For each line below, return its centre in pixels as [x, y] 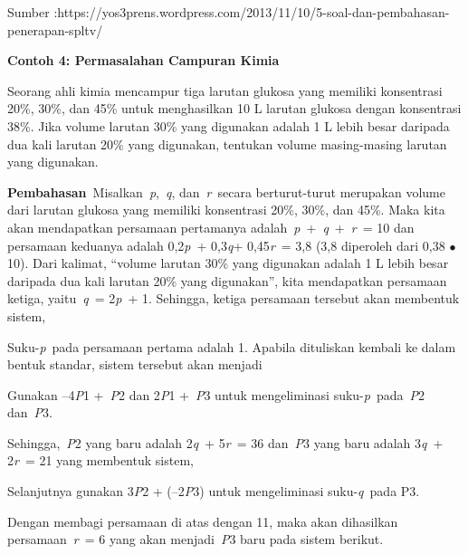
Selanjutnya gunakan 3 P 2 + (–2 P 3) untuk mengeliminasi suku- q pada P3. [214, 491]
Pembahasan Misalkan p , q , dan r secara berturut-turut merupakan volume [226, 191]
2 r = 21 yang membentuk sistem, [100, 460]
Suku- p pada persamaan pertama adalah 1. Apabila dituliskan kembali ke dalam [232, 346]
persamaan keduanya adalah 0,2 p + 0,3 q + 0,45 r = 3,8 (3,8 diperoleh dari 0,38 [226, 245]
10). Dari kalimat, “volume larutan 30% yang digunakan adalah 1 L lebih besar [228, 263]
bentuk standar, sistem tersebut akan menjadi [135, 364]
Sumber [29, 12]
